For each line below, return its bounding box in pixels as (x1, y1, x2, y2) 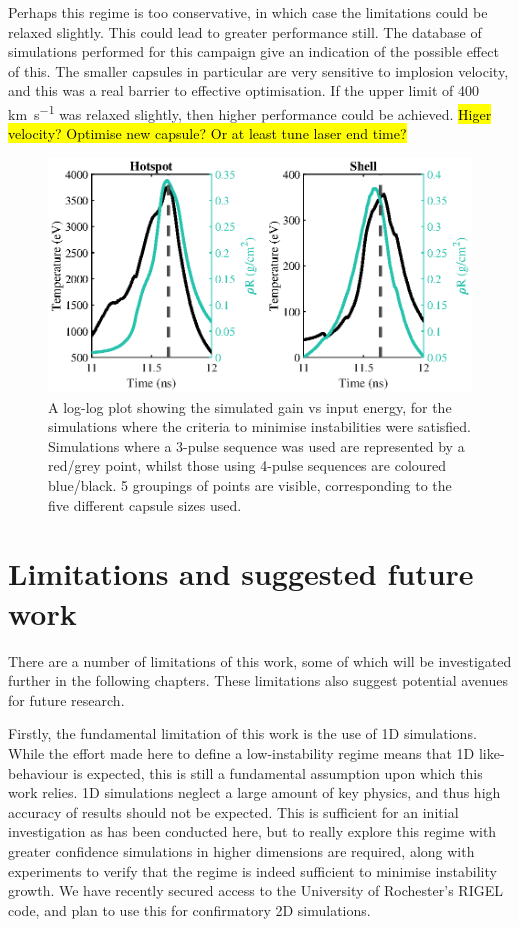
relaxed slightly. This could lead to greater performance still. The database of (8, 21, 482, 42)
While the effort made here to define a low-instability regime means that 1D (8, 742, 475, 763)
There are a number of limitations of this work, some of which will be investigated (8, 650, 512, 671)
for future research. (8, 689, 125, 710)
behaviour (8, 762, 69, 783)
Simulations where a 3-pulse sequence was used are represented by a (48, 435, 465, 456)
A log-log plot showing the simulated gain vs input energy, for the (48, 396, 452, 417)
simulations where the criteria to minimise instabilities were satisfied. (48, 416, 471, 437)
